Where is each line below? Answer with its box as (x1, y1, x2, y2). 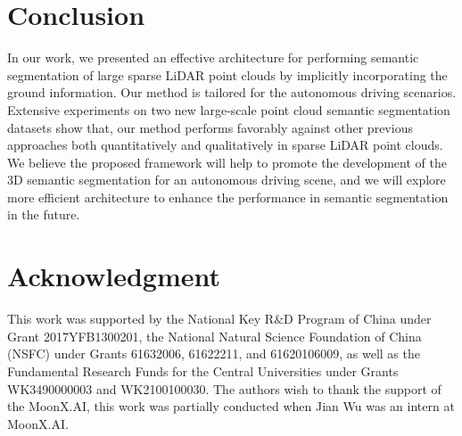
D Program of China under (284, 309, 432, 328)
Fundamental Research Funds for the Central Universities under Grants (7, 361, 399, 380)
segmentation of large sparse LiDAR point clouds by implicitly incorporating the (7, 65, 448, 84)
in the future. (7, 205, 80, 224)
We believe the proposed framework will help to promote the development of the (7, 152, 447, 171)
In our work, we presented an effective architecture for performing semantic (7, 48, 419, 67)
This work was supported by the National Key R (7, 309, 275, 328)
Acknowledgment (7, 258, 220, 294)
